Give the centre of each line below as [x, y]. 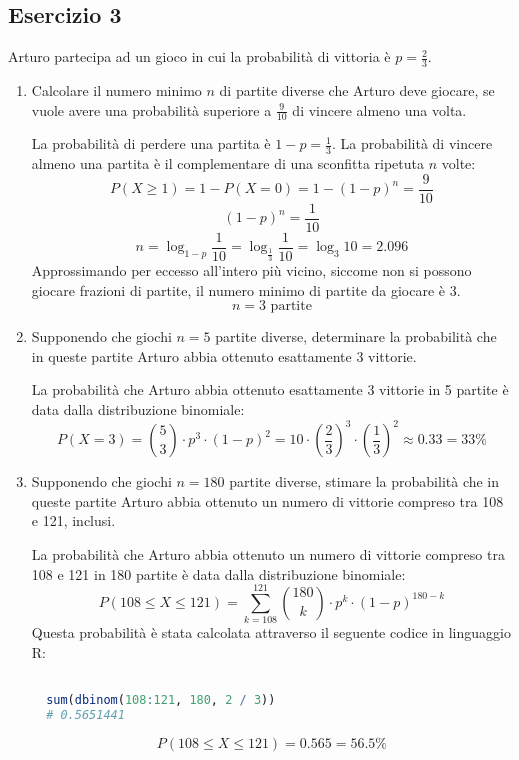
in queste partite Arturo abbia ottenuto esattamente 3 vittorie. [224, 355]
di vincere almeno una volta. [379, 109]
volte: [458, 163]
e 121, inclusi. [73, 520]
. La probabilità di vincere [412, 143]
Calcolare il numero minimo [116, 90]
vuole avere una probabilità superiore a [151, 109]
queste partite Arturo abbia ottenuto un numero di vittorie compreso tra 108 [267, 500]
